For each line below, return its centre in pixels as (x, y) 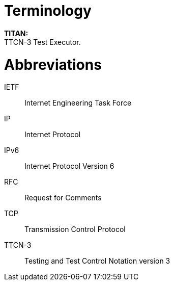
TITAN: (16, 33)
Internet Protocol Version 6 (69, 166)
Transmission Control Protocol (75, 229)
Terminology (48, 11)
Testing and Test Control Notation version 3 (97, 261)
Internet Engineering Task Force (78, 103)
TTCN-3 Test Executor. (42, 42)
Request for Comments (63, 198)
